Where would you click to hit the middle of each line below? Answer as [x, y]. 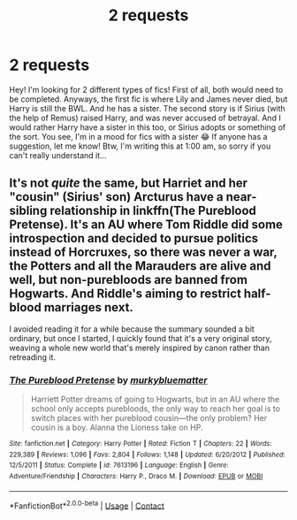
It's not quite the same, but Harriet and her [129, 184]
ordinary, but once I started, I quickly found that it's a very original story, [141, 338]
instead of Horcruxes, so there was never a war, [143, 252]
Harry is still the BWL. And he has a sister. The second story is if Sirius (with [147, 108]
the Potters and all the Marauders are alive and [140, 266]
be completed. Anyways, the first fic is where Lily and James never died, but [148, 99]
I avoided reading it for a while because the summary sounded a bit [132, 329]
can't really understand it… [58, 155]
